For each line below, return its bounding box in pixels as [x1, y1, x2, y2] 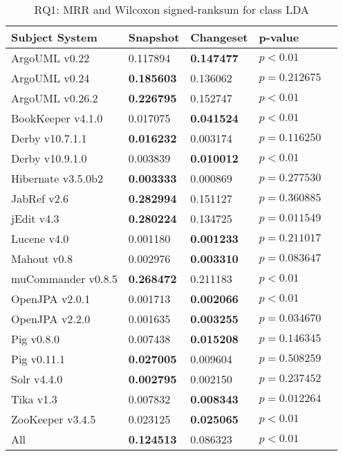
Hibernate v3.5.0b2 [11, 170, 103, 186]
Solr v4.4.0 [11, 371, 63, 387]
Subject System [11, 29, 98, 45]
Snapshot [128, 29, 180, 45]
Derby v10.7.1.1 [11, 130, 87, 146]
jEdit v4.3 [11, 210, 59, 226]
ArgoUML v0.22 [11, 50, 90, 66]
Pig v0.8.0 [11, 331, 60, 347]
